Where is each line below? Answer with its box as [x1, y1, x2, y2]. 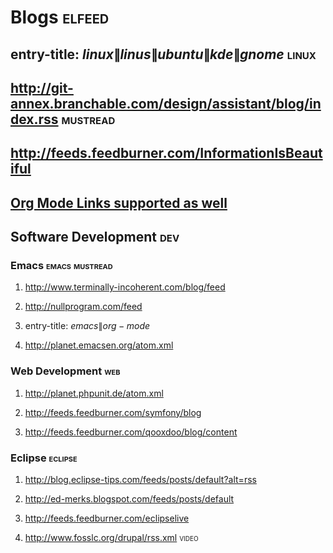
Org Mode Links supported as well [10, 194, 228, 211]
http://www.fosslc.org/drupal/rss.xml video [24, 532, 199, 544]
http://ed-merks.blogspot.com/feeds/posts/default [24, 493, 235, 505]
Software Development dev [10, 229, 180, 246]
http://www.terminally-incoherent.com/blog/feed [24, 281, 226, 293]
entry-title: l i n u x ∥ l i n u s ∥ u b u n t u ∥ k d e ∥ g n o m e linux [10, 46, 317, 63]
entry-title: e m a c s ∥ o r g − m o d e [24, 320, 151, 332]
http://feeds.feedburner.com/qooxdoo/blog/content [24, 426, 238, 438]
